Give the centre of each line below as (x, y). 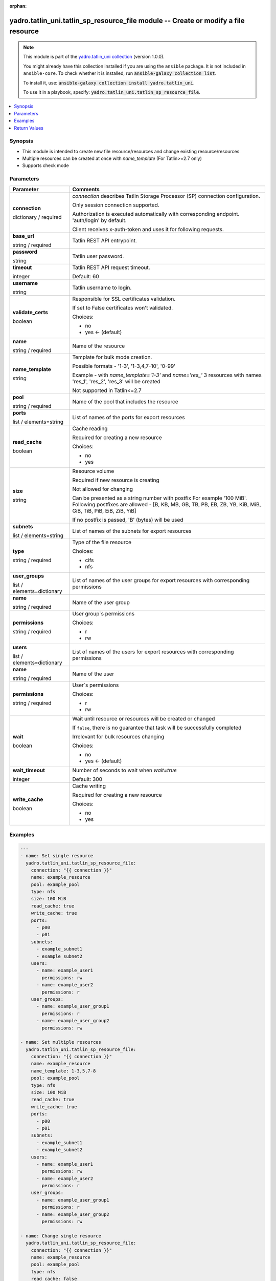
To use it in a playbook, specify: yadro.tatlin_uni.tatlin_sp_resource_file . (112, 92)
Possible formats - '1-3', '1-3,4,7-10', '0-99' (124, 366)
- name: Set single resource (57, 856)
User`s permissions (96, 685)
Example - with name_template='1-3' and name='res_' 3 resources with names (167, 375)
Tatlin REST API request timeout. (111, 267)
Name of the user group (101, 602)
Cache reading (90, 428)
